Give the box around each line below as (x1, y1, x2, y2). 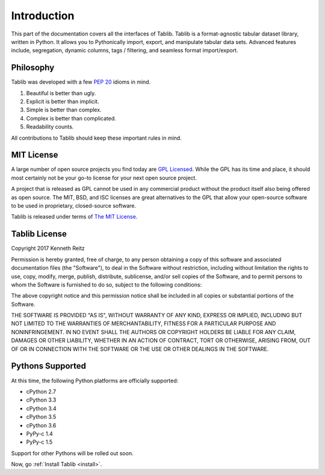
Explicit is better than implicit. (26, 98, 99, 105)
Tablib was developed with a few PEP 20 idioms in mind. (11, 78, 151, 85)
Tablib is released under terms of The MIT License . (11, 213, 138, 220)
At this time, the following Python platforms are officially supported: (11, 377, 179, 384)
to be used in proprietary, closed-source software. (11, 202, 137, 210)
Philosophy (11, 63, 55, 73)
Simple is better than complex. (26, 106, 102, 114)
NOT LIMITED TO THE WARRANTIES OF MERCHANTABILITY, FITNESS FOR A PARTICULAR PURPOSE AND (11, 320, 276, 328)
